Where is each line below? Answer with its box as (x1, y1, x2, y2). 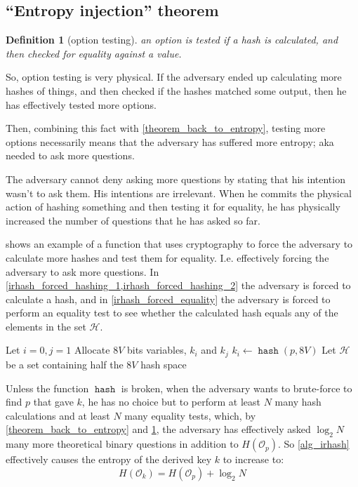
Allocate (74, 342, 110, 357)
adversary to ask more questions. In (6, 264, 159, 279)
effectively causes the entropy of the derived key (6, 452, 212, 467)
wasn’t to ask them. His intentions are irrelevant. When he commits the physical (6, 185, 352, 200)
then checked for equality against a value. (6, 46, 182, 60)
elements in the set (6, 319, 86, 333)
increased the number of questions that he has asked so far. (6, 213, 261, 227)
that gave (33, 394, 74, 409)
